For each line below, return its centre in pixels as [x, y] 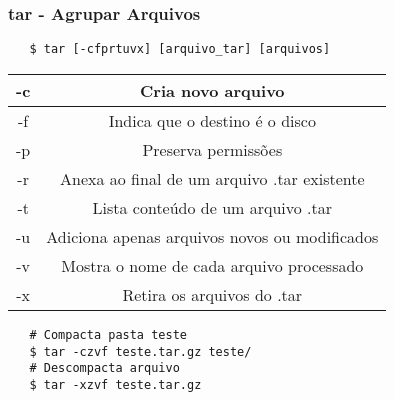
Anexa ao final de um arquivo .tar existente [212, 178]
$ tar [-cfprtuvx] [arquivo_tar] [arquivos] [180, 49]
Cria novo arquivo [212, 90]
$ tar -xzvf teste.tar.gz [115, 384]
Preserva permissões [212, 149]
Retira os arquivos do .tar [212, 294]
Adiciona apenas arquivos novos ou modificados [212, 236]
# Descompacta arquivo [104, 368]
